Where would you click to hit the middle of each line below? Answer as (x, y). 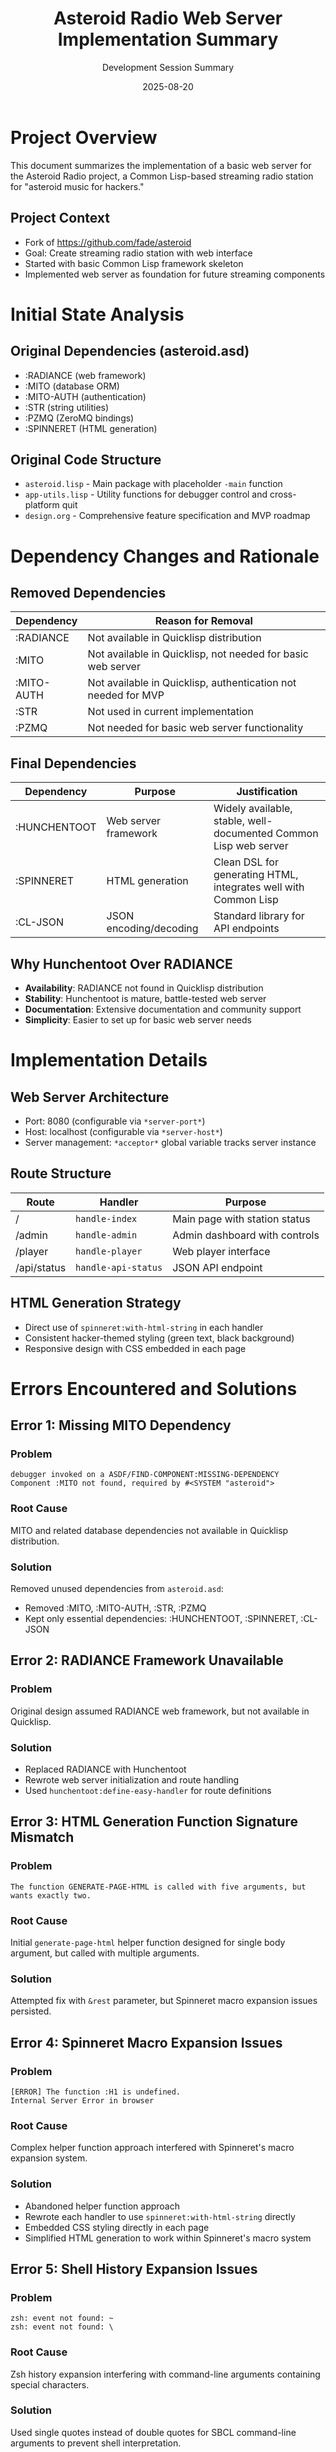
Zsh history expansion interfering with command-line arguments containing (165, 2374)
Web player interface (221, 1251)
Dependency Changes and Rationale (165, 556)
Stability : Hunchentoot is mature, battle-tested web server (145, 998)
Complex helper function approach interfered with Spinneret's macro (152, 2148)
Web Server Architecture (90, 1097)
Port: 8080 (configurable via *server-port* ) (115, 1121)
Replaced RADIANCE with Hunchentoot (105, 1769)
